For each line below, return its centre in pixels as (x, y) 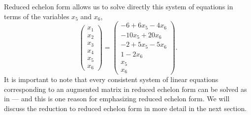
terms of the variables (37, 16)
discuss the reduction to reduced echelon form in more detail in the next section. (125, 108)
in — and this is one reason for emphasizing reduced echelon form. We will (117, 99)
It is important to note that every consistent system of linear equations (111, 79)
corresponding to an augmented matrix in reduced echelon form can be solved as (125, 89)
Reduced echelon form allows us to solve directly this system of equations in (119, 6)
